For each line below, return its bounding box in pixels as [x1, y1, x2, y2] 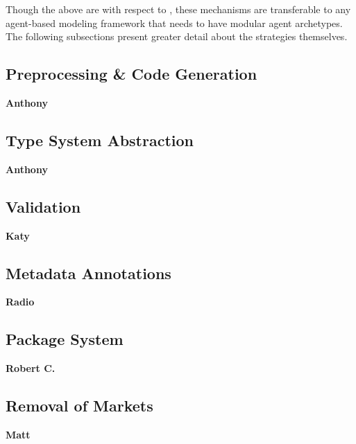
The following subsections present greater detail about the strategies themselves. [6, 29, 348, 44]
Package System [6, 328, 124, 350]
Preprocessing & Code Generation [6, 63, 257, 85]
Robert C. [6, 361, 56, 375]
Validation [6, 195, 81, 217]
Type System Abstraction [6, 129, 194, 150]
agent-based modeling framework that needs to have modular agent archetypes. [6, 15, 343, 30]
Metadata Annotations [6, 262, 171, 283]
